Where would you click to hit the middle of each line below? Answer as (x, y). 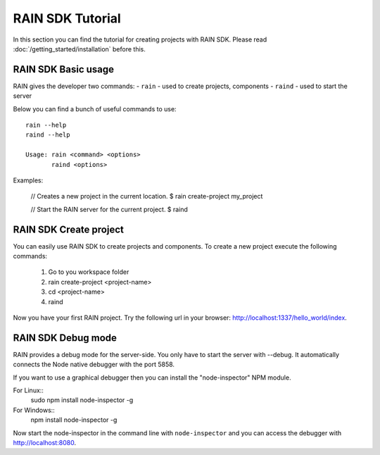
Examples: (28, 180)
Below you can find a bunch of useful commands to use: (95, 108)
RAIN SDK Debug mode (65, 338)
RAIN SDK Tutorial (67, 18)
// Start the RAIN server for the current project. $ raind (109, 209)
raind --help (48, 135)
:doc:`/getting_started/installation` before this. (79, 49)
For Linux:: (28, 390)
